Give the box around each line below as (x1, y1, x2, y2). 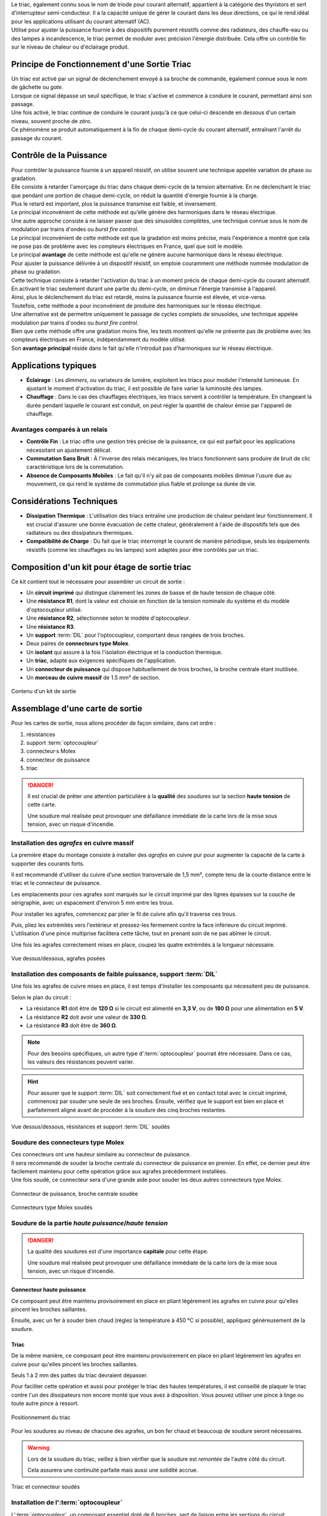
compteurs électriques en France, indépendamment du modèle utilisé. (11, 336, 187, 343)
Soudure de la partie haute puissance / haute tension (11, 1219, 168, 1227)
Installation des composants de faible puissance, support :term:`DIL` (11, 970, 218, 978)
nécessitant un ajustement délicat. (26, 446, 112, 454)
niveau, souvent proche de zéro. (11, 117, 92, 124)
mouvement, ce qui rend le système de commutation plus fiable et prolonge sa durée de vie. (26, 480, 257, 488)
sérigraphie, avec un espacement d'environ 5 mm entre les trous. (11, 899, 174, 907)
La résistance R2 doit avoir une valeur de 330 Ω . (26, 1013, 148, 1021)
